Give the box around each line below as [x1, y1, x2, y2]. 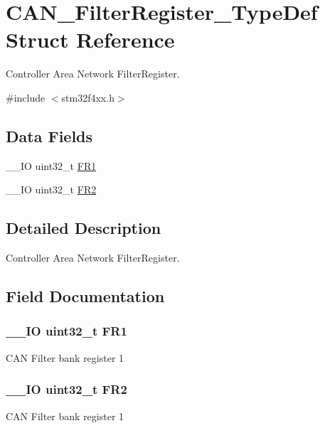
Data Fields [6, 124, 93, 146]
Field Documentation [6, 285, 165, 307]
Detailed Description [6, 217, 161, 239]
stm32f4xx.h [61, 90, 114, 105]
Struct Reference [6, 25, 175, 54]
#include [6, 90, 46, 105]
